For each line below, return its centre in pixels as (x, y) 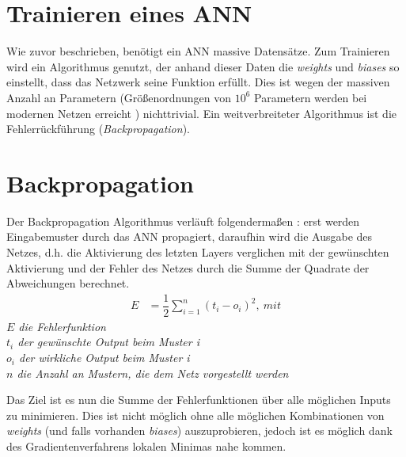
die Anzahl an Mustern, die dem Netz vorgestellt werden (153, 373)
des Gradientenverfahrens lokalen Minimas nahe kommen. (146, 446)
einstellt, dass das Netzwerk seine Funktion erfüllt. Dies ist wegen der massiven (198, 82)
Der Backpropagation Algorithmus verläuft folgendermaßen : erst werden (183, 221)
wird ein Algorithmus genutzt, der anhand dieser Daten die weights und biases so (203, 66)
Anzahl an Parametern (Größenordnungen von (119, 97)
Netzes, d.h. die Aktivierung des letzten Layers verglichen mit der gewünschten (198, 252)
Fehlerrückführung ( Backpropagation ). (98, 129)
